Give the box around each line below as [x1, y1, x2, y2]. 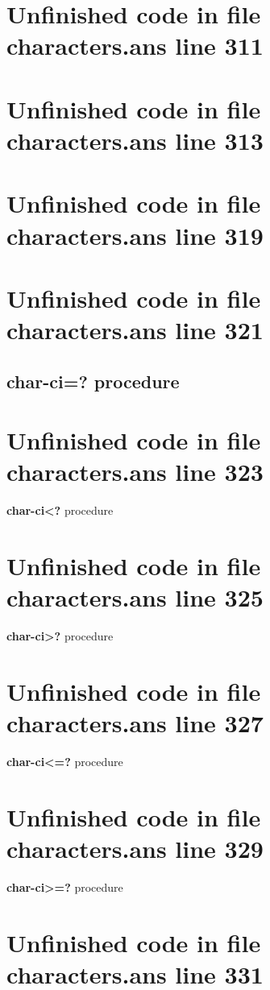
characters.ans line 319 [6, 218, 264, 251]
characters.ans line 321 [6, 313, 264, 346]
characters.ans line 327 [6, 706, 264, 739]
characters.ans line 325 [6, 581, 264, 614]
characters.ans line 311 [6, 29, 264, 62]
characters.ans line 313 [6, 123, 264, 156]
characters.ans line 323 [6, 455, 264, 488]
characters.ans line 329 [6, 832, 264, 865]
